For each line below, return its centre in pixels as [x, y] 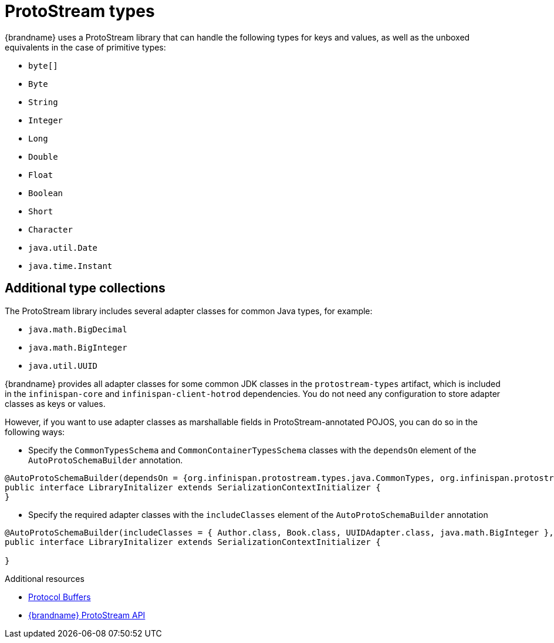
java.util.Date [63, 248]
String [43, 102]
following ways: [35, 432]
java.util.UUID [63, 366]
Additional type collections [85, 288]
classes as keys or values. [55, 403]
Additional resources [45, 578]
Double [43, 156]
